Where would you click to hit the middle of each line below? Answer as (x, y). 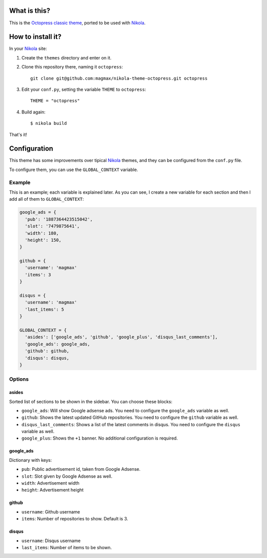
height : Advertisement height (53, 490)
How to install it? (35, 37)
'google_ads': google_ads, (58, 344)
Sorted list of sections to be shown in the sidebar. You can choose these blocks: (91, 401)
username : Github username (51, 512)
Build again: (33, 112)
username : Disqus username (51, 541)
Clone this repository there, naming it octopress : (72, 67)
